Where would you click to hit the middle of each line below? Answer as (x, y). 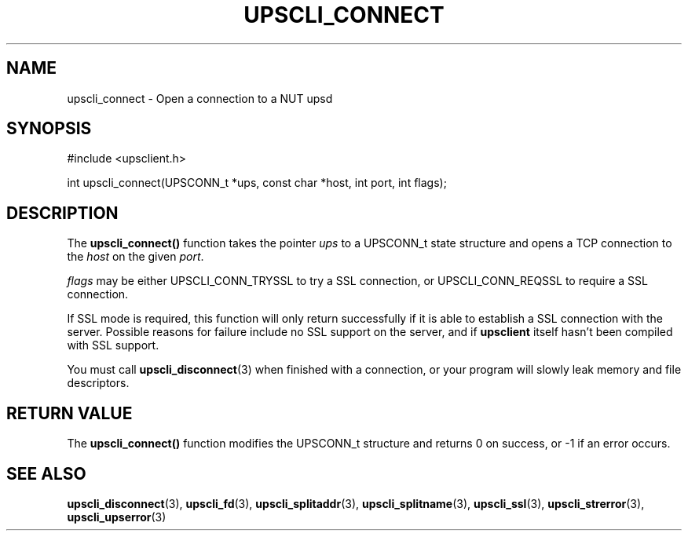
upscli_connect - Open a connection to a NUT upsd (200, 98)
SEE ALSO (46, 473)
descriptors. (98, 383)
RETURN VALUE (70, 413)
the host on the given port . (135, 257)
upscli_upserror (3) (117, 517)
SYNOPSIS (49, 129)
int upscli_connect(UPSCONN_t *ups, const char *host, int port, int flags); (257, 183)
